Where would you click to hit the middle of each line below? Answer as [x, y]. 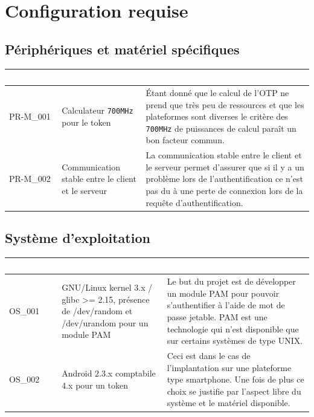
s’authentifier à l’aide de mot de [226, 305]
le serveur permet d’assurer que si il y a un [225, 166]
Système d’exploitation [78, 238]
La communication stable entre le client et [224, 155]
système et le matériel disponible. [229, 403]
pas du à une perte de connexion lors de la [224, 190]
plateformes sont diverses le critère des [217, 116]
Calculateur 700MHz [98, 110]
